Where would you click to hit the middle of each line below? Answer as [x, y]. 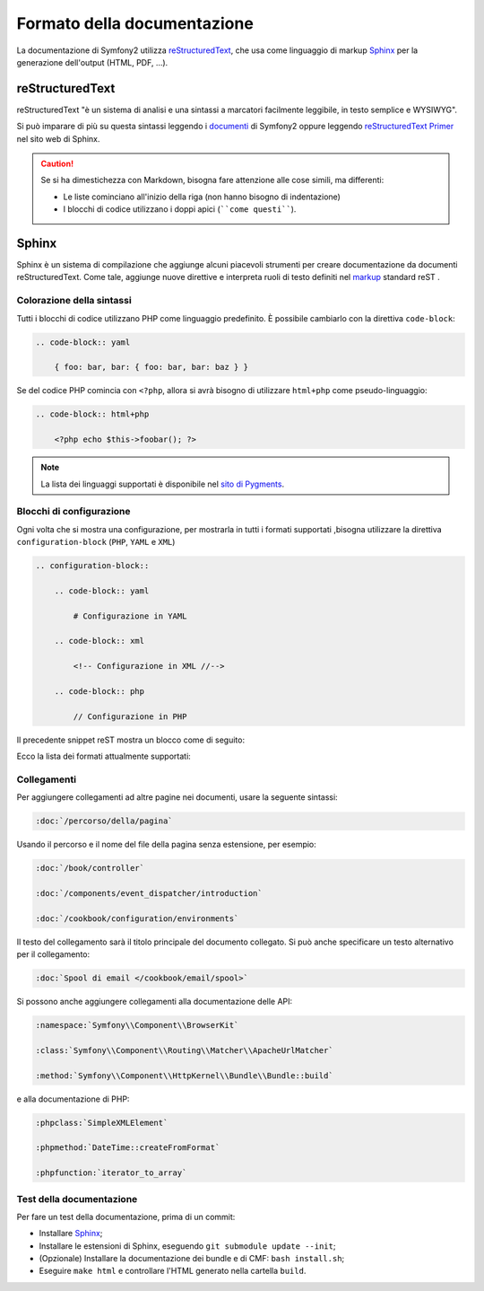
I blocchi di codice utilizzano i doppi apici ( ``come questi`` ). [180, 209]
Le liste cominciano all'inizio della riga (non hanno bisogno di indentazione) [202, 197]
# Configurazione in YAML [130, 616]
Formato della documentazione [135, 23]
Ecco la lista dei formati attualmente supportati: [104, 756]
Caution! [57, 164]
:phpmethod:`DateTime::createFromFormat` [128, 1148]
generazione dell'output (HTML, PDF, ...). [92, 62]
